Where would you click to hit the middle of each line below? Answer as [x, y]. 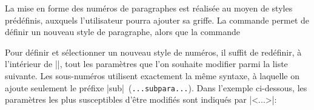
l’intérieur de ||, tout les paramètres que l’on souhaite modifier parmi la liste [146, 64]
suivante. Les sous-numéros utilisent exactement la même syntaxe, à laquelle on [152, 75]
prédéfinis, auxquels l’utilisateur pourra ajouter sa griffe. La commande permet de [157, 20]
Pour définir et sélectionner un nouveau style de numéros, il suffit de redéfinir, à [153, 52]
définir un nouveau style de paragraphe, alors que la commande [123, 32]
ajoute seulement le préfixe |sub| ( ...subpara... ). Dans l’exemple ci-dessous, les [156, 87]
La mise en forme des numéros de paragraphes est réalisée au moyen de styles [149, 8]
